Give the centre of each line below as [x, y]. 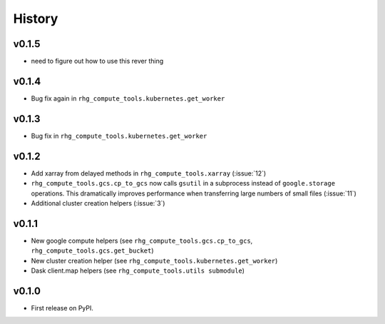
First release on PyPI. [62, 308]
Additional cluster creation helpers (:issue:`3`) [98, 203]
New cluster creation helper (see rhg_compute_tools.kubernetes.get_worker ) [154, 260]
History [36, 19]
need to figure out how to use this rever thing [97, 61]
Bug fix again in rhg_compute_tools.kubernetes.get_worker [128, 98]
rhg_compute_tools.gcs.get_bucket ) [92, 250]
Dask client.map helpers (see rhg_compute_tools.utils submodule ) [138, 270]
